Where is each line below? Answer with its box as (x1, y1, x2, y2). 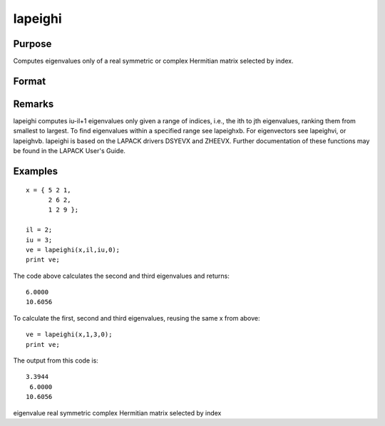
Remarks (13, 98, 54, 110)
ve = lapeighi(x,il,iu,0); (26, 246, 120, 254)
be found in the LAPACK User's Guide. (13, 147, 126, 155)
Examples (13, 165, 58, 177)
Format (13, 75, 46, 87)
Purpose (13, 38, 52, 50)
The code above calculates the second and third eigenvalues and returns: (13, 271, 230, 280)
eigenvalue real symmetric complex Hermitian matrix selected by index (13, 408, 222, 417)
